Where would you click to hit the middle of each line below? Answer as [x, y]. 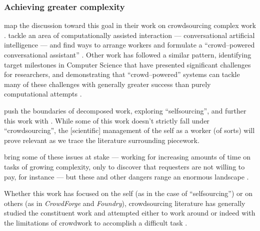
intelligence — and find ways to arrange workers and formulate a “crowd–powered [129, 45]
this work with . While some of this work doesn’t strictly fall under [107, 120]
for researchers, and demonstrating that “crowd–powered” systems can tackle [122, 74]
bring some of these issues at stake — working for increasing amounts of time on [127, 157]
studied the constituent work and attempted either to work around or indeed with [130, 213]
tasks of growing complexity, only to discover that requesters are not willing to [124, 166]
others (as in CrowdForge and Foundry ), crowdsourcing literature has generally [125, 203]
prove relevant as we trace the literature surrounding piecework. [102, 140]
